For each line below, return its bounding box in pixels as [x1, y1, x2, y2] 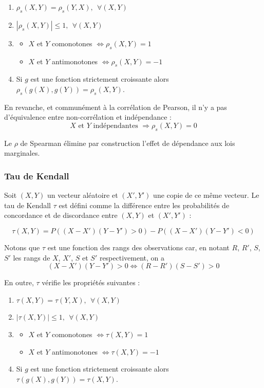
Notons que [4, 242, 40, 252]
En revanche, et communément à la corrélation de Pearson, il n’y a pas [4, 101, 227, 112]
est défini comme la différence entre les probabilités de [59, 199, 230, 210]
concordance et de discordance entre [4, 210, 118, 220]
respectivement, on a [99, 252, 164, 263]
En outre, [4, 277, 34, 288]
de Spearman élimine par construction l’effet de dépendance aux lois [20, 137, 235, 148]
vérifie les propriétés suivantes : [42, 277, 140, 288]
